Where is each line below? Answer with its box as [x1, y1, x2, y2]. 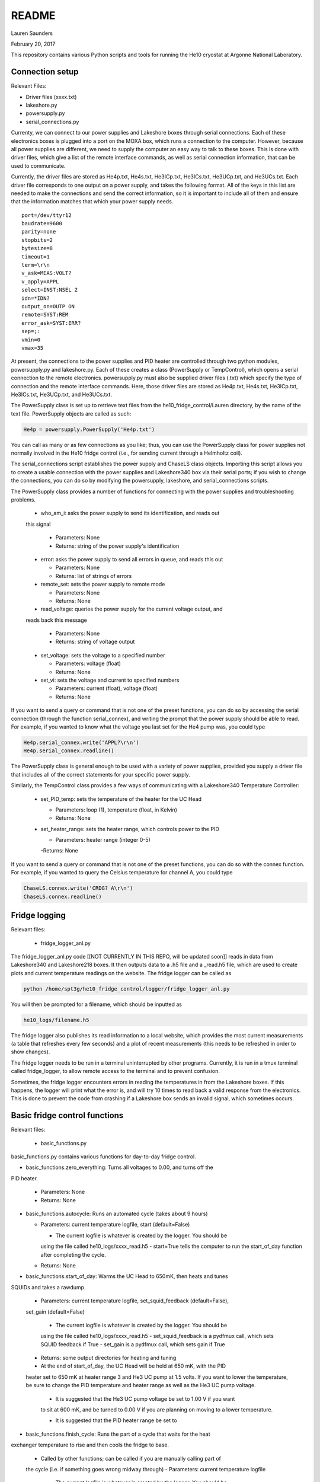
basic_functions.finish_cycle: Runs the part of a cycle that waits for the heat [25, 1430, 210, 1438]
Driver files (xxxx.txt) [25, 93, 77, 100]
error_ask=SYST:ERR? [21, 320, 81, 326]
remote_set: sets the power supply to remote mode [40, 581, 165, 588]
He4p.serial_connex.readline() [23, 748, 115, 754]
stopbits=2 [21, 237, 53, 243]
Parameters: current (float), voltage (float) [55, 685, 158, 692]
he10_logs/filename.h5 [23, 1017, 89, 1023]
